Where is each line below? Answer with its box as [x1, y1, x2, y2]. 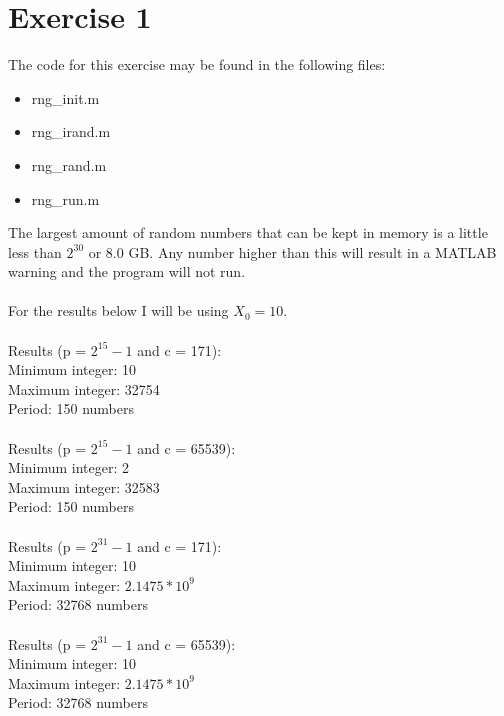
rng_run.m [31, 188, 100, 209]
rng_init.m [31, 87, 100, 108]
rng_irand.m [31, 121, 111, 142]
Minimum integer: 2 [8, 457, 129, 478]
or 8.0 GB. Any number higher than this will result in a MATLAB [88, 241, 497, 262]
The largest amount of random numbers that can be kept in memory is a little [8, 222, 488, 243]
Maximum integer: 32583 [8, 476, 160, 497]
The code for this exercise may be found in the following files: [8, 54, 386, 75]
